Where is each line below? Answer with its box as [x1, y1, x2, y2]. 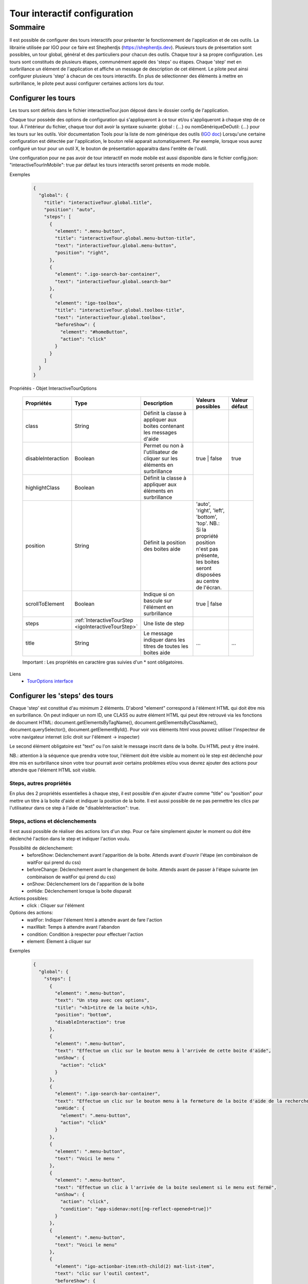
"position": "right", [54, 250, 109, 256]
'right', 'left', [196, 507, 225, 514]
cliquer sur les [143, 455, 178, 462]
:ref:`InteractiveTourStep [74, 617, 133, 624]
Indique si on [143, 591, 175, 598]
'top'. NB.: [196, 520, 220, 527]
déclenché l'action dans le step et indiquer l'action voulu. [9, 835, 130, 842]
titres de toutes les [143, 643, 188, 650]
